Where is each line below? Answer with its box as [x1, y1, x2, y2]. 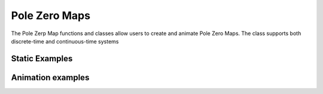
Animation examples [11, 72, 90, 83]
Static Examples [11, 54, 73, 64]
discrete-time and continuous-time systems [11, 37, 119, 45]
